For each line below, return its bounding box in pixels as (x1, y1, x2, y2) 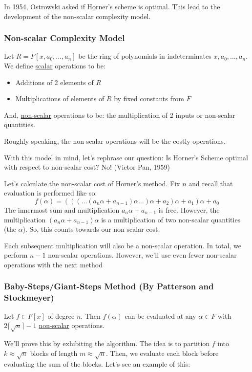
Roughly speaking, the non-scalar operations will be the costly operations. (4, 135, 226, 146)
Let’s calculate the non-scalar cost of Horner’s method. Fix (4, 178, 180, 188)
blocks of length (30, 348, 78, 358)
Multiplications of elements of (15, 93, 105, 104)
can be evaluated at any (125, 310, 196, 321)
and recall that (189, 178, 233, 188)
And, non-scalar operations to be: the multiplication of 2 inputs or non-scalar (4, 109, 235, 120)
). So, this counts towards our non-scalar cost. (22, 224, 160, 234)
